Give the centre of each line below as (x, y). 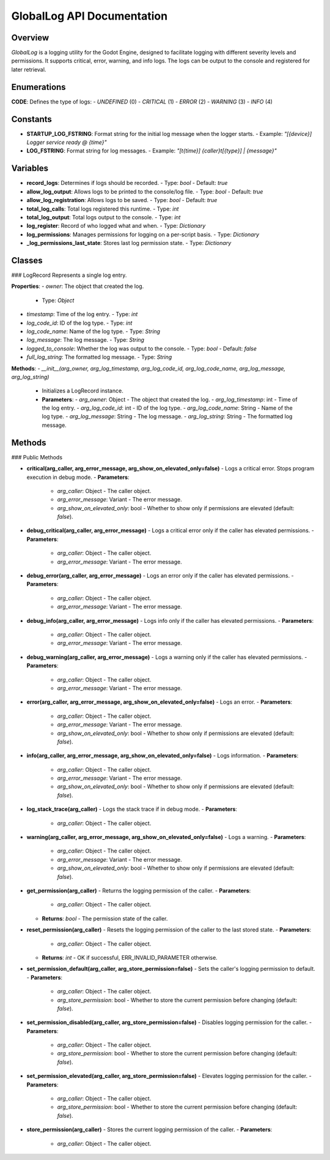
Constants (31, 119)
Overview (30, 38)
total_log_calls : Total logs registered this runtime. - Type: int (103, 209)
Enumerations (39, 87)
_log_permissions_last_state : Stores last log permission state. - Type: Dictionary (129, 243)
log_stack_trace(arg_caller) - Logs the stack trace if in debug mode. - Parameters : (132, 809)
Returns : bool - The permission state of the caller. (105, 918)
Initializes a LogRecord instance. (82, 391)
